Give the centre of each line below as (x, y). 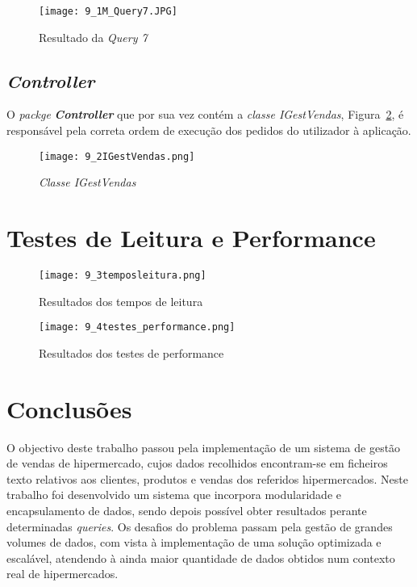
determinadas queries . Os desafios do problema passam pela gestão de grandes (200, 526)
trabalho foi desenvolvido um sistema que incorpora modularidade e (174, 495)
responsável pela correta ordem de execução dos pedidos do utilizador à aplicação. (209, 130)
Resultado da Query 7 (93, 37)
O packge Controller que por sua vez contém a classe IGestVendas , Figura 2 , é (205, 114)
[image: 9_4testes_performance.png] (137, 327)
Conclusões (69, 408)
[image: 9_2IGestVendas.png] (117, 156)
